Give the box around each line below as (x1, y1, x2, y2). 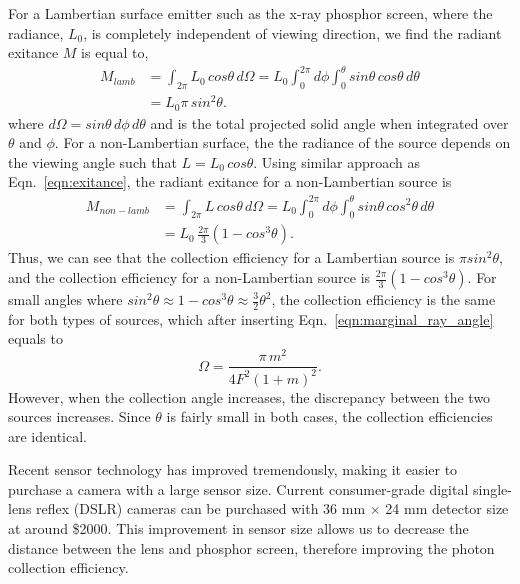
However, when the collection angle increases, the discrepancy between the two (8, 386, 491, 407)
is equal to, (81, 42, 149, 63)
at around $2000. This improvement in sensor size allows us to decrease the (8, 518, 469, 539)
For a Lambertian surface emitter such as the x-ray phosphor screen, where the (8, 3, 493, 23)
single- (472, 478, 512, 499)
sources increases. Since (8, 406, 151, 427)
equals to (8, 328, 63, 349)
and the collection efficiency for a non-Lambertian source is (8, 267, 371, 287)
